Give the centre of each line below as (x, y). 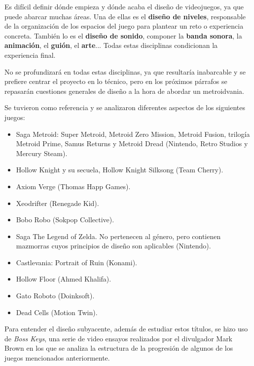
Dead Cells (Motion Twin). (57, 312)
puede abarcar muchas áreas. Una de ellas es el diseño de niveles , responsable (125, 16)
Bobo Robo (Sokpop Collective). (65, 220)
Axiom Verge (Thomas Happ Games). (73, 186)
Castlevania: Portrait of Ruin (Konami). (76, 262)
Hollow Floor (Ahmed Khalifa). (64, 279)
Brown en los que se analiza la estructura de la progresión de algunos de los (119, 348)
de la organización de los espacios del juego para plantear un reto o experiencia (124, 26)
